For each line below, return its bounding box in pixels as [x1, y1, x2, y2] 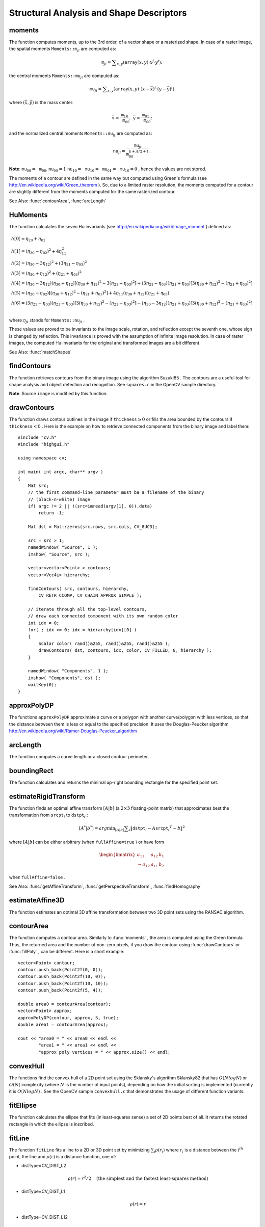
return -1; [38, 510, 65, 516]
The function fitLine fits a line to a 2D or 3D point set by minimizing [9, 1147, 150, 1153]
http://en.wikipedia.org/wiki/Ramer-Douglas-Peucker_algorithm [9, 728, 137, 734]
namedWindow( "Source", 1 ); [27, 545, 98, 550]
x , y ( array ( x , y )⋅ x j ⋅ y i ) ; [116, 58, 163, 66]
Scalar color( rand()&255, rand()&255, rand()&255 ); [38, 640, 171, 646]
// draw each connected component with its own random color [27, 613, 179, 619]
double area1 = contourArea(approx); [18, 1022, 109, 1028]
